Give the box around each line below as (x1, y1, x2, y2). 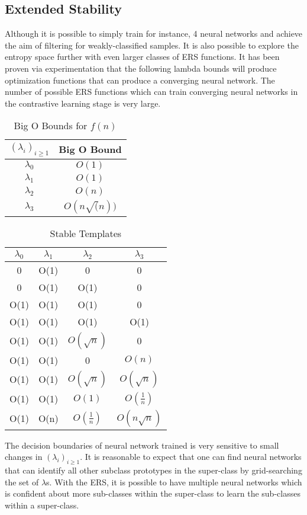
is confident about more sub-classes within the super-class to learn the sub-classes (5, 487, 300, 500)
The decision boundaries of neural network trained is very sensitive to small (5, 439, 279, 451)
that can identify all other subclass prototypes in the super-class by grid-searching (5, 464, 302, 476)
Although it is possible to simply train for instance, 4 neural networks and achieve (5, 27, 303, 40)
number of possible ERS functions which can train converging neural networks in (5, 85, 298, 98)
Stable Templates (50, 226, 122, 240)
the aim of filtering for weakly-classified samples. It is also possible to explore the (5, 39, 299, 51)
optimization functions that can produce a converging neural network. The (5, 73, 275, 86)
